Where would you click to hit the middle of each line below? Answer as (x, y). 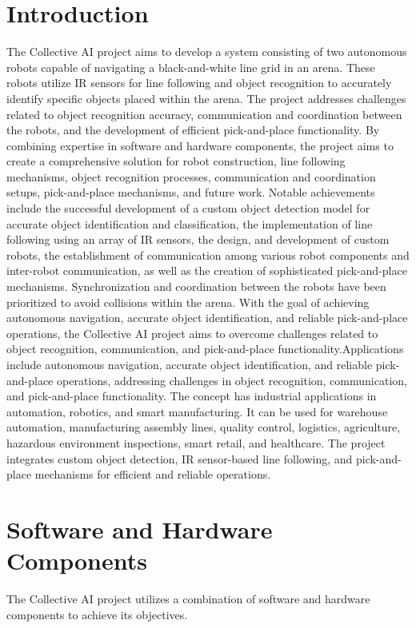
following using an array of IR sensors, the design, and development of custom (198, 239)
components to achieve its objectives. (97, 614)
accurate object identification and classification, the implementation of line (190, 223)
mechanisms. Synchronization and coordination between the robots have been (196, 286)
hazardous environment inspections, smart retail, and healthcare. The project (196, 442)
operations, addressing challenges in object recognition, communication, (232, 380)
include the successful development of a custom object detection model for (188, 208)
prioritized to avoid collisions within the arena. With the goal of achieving (188, 302)
